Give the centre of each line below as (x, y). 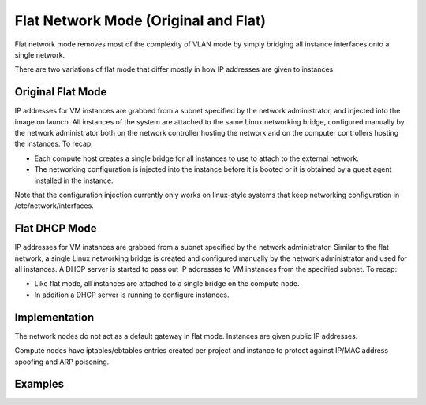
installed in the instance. (74, 180)
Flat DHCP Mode (56, 229)
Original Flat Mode (61, 92)
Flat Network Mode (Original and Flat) (140, 20)
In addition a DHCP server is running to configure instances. (132, 295)
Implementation (54, 317)
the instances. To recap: (54, 144)
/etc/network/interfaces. (54, 206)
